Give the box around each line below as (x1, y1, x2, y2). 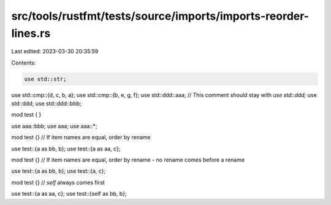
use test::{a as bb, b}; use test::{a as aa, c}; (11, 145, 121, 152)
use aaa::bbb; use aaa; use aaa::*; (11, 122, 97, 130)
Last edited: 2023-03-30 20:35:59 (11, 48, 99, 55)
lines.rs (11, 26, 51, 40)
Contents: (11, 59, 36, 66)
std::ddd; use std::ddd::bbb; (11, 100, 82, 107)
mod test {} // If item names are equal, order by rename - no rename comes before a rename (11, 157, 245, 164)
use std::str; (24, 75, 67, 82)
